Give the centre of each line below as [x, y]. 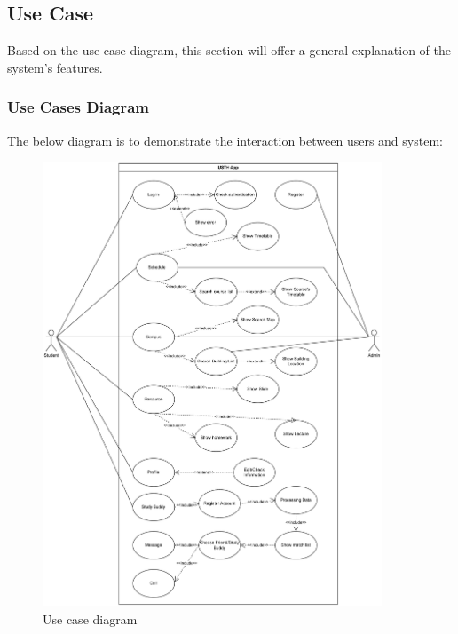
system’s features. [55, 67]
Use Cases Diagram [79, 107]
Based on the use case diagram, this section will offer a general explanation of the [229, 50]
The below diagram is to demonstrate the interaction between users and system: [225, 140]
